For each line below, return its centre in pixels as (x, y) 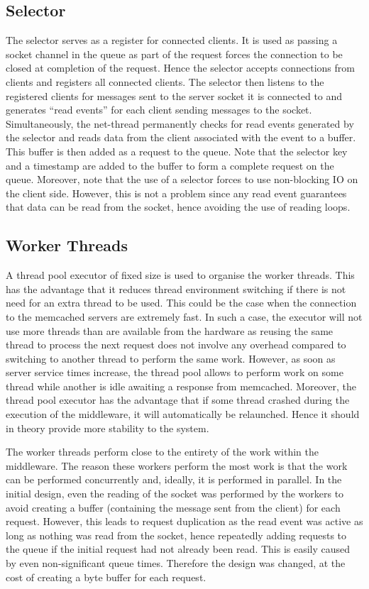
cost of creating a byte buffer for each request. (106, 577)
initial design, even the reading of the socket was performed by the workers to (175, 494)
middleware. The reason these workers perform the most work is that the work (177, 465)
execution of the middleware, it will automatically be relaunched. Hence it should (183, 414)
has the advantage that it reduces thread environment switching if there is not (176, 288)
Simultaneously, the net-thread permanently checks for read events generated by (180, 123)
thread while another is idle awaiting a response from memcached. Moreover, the (181, 386)
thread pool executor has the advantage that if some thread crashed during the (178, 400)
